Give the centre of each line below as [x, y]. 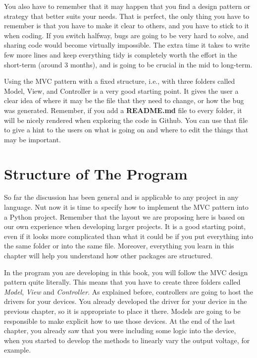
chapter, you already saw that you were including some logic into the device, [120, 330]
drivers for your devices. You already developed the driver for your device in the [126, 301]
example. [18, 350]
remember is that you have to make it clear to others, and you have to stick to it [127, 26]
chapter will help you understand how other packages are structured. [108, 255]
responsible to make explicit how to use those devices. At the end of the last [120, 321]
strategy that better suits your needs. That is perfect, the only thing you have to [127, 16]
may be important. [32, 139]
